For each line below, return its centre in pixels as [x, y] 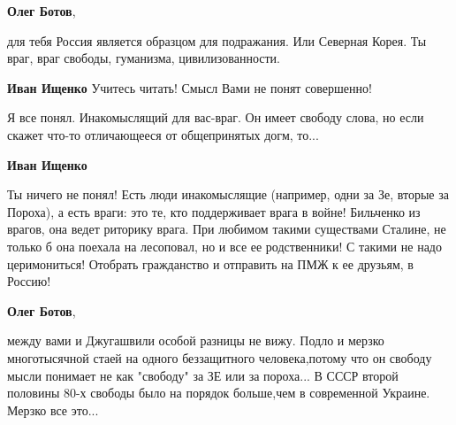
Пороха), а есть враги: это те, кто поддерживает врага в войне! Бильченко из [214, 211]
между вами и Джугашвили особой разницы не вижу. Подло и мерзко [196, 340]
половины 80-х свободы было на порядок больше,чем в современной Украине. [219, 393]
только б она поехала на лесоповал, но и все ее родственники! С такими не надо [224, 246]
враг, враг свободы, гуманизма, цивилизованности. [144, 58]
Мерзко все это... [53, 410]
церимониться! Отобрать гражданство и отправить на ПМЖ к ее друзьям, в [210, 263]
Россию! [29, 281]
